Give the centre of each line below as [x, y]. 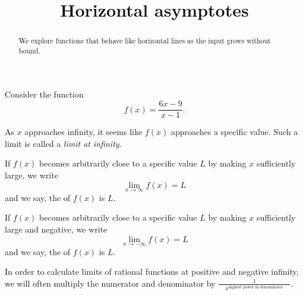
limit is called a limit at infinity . [63, 143]
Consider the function [44, 94]
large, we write [31, 175]
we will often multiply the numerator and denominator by [110, 283]
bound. [29, 50]
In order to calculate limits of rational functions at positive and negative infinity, [152, 272]
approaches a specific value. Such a [234, 132]
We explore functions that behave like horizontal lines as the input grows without [145, 41]
